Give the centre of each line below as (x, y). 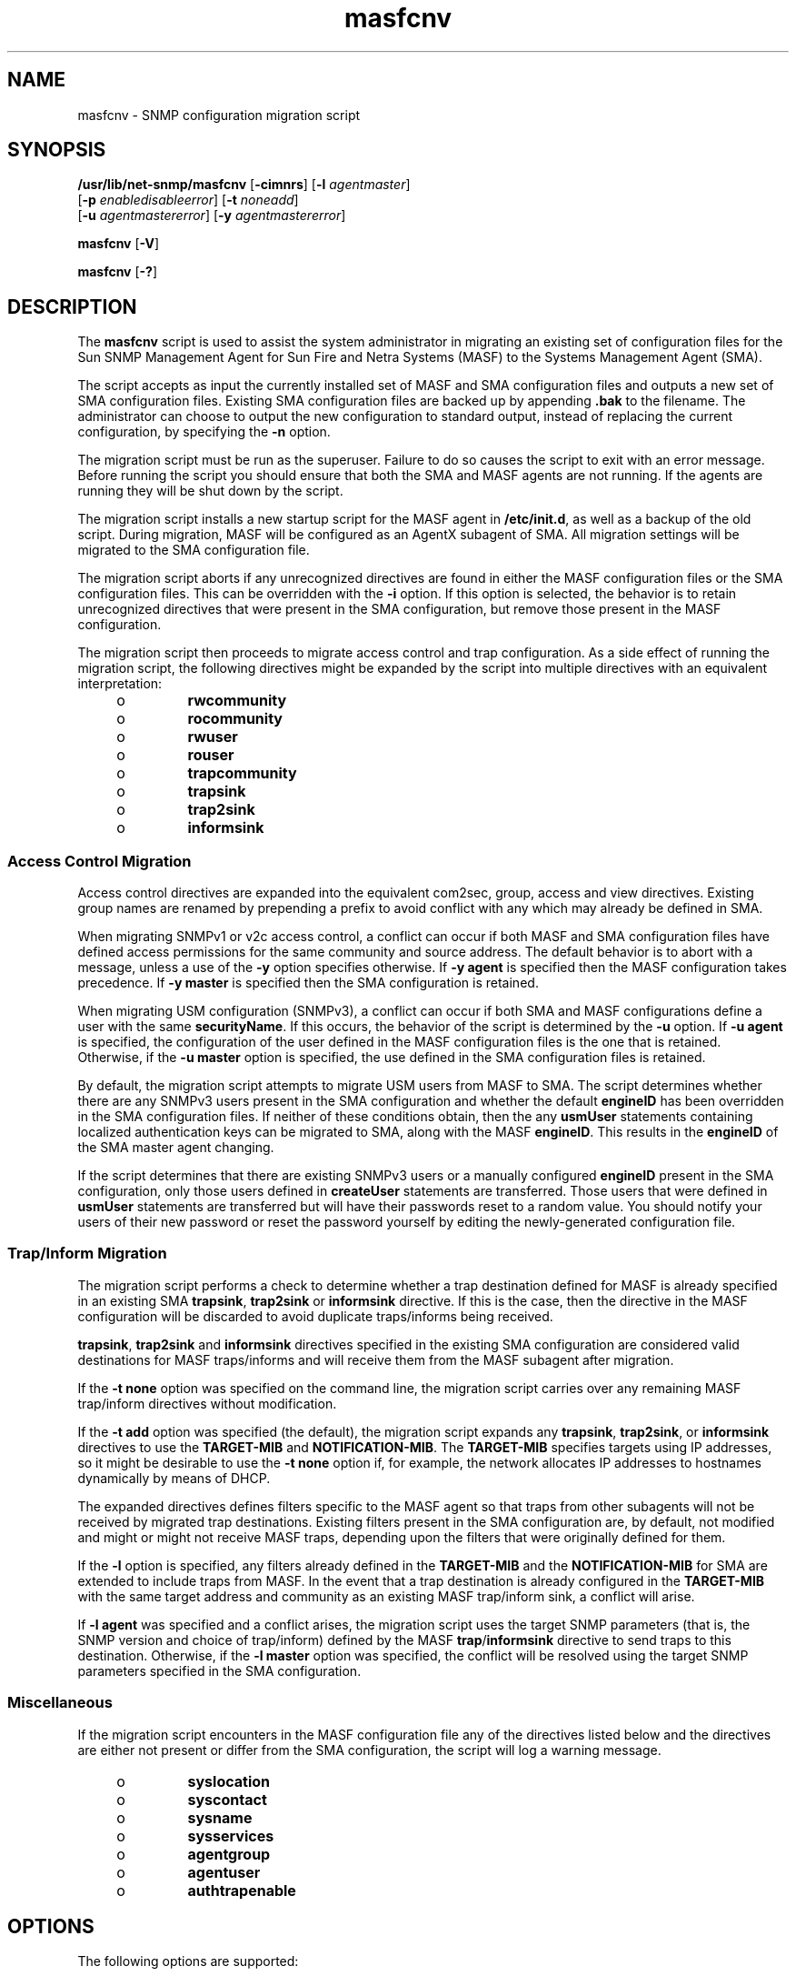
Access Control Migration (99, 861)
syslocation (229, 1781)
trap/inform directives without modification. (207, 1403)
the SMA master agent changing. (176, 1148)
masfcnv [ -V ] (119, 244)
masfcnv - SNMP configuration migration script (219, 115)
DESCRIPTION (72, 306)
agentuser (224, 1872)
